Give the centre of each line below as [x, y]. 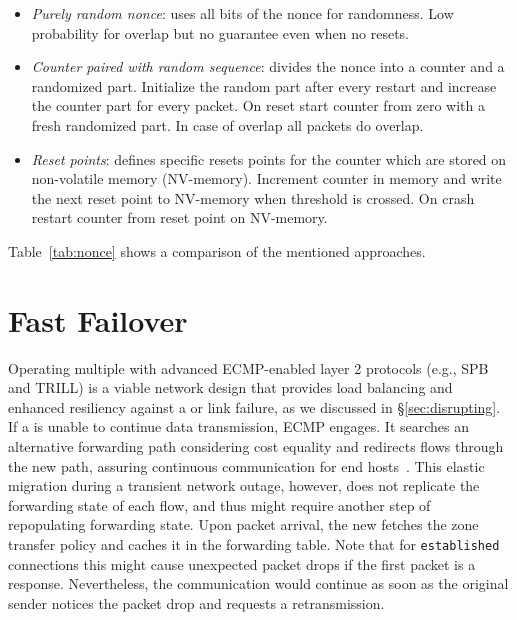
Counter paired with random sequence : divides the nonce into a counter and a [268, 66]
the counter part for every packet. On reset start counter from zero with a [258, 105]
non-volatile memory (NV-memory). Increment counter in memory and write [266, 178]
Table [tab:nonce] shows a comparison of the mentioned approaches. [217, 250]
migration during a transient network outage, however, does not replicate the [244, 485]
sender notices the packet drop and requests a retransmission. [196, 602]
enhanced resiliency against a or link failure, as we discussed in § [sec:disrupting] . [254, 406]
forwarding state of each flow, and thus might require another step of [219, 504]
